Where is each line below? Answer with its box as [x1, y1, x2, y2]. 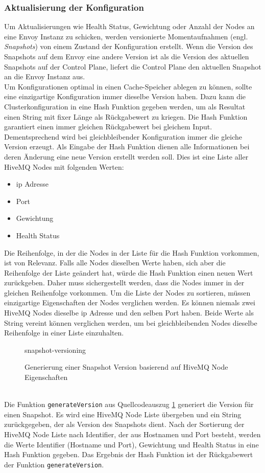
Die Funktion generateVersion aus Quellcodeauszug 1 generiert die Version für [4, 399, 254, 410]
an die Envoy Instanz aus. [4, 71, 85, 82]
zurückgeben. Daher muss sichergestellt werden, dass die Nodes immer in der [4, 277, 245, 288]
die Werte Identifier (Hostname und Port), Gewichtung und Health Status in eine [4, 439, 259, 449]
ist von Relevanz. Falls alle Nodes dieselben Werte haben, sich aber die [4, 257, 226, 268]
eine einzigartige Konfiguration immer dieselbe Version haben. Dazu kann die [4, 91, 246, 102]
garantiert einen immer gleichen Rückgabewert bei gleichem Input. [4, 121, 212, 132]
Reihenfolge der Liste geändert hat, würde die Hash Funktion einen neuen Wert [4, 267, 253, 278]
